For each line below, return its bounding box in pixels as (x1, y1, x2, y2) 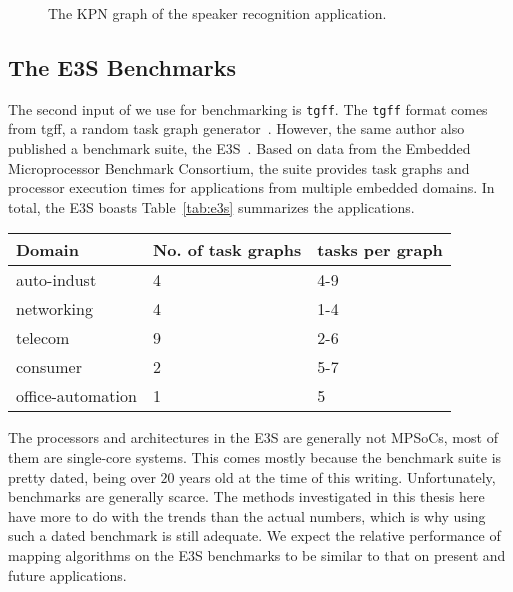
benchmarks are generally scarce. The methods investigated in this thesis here (8, 486, 485, 507)
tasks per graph (317, 238, 443, 262)
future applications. (8, 564, 127, 585)
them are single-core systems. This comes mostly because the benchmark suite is (8, 447, 502, 468)
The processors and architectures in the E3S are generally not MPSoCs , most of (8, 427, 498, 448)
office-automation (16, 384, 137, 408)
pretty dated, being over (8, 466, 156, 487)
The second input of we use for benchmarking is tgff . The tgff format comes (8, 98, 488, 119)
